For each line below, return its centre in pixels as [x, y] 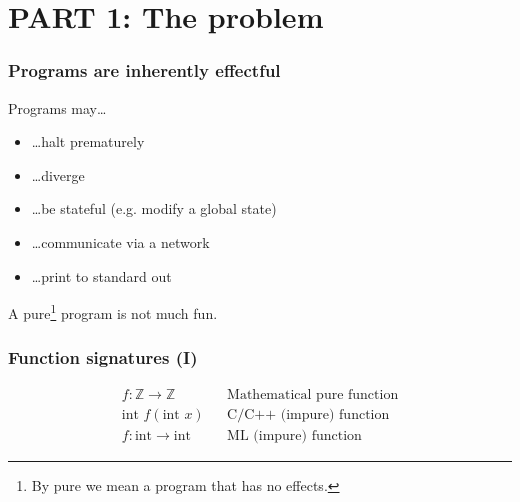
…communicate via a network [120, 241]
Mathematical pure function [313, 394]
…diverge [58, 174]
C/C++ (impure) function [308, 414]
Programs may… [57, 107]
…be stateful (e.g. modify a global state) [154, 208]
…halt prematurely [88, 141]
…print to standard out [101, 275]
